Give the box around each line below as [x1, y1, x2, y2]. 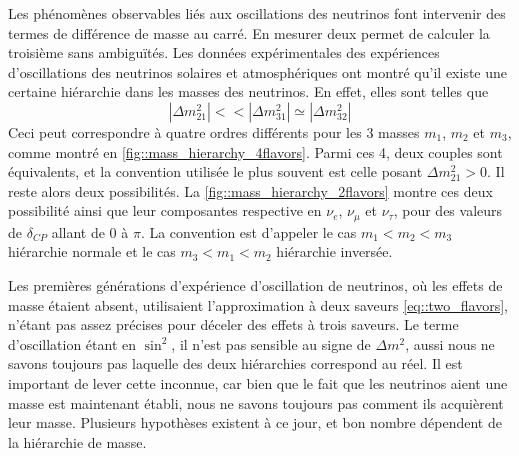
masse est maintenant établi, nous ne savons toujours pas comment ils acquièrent [8, 392, 504, 413]
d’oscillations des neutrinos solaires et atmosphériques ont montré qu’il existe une [8, 61, 508, 82]
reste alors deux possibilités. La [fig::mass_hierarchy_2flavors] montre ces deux [8, 180, 493, 201]
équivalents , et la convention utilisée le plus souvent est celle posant [8, 161, 423, 182]
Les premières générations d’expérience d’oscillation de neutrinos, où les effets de [8, 274, 503, 295]
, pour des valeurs [393, 200, 503, 221]
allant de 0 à [51, 221, 129, 242]
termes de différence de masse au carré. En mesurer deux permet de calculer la [8, 22, 490, 43]
